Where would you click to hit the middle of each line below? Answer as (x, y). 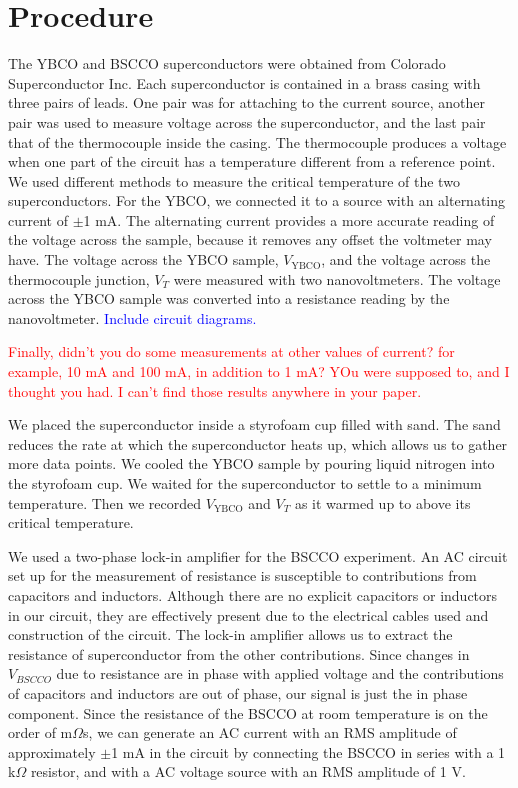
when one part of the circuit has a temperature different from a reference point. (252, 161)
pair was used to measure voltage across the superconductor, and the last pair (247, 121)
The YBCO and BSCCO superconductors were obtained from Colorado (227, 63)
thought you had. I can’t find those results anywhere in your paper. (215, 390)
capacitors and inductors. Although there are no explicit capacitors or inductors (253, 594)
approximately (52, 751)
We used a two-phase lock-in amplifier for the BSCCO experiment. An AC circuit (258, 555)
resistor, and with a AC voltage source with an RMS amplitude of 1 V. (248, 771)
